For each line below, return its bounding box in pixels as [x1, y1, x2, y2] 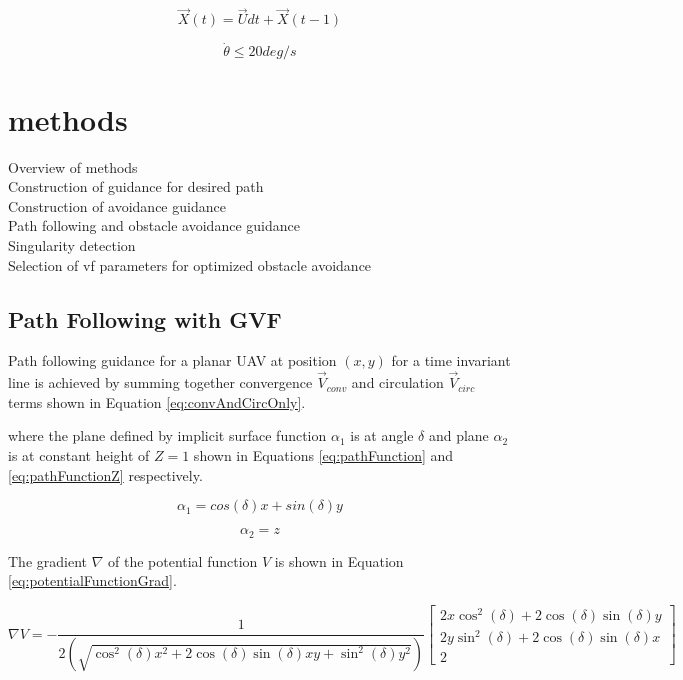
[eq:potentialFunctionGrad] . [8, 570, 177, 591]
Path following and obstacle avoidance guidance [8, 215, 300, 236]
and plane [428, 425, 489, 446]
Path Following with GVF [8, 303, 282, 334]
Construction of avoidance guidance [8, 195, 226, 216]
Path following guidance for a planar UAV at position [8, 350, 337, 371]
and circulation [351, 372, 444, 393]
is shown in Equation [274, 550, 404, 571]
